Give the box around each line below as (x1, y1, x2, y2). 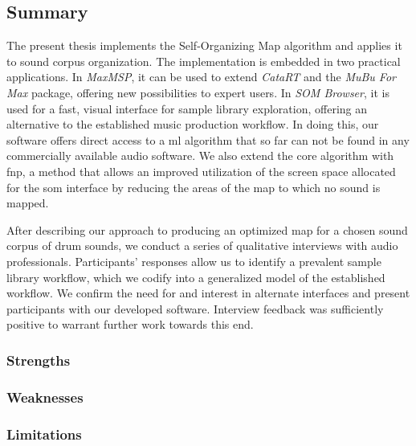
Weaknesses (6, 387, 84, 407)
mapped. (6, 194, 49, 211)
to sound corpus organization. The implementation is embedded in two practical (6, 52, 401, 69)
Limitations (6, 423, 82, 444)
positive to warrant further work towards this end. (6, 316, 254, 333)
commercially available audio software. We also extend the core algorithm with (6, 147, 394, 164)
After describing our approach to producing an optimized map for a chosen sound (6, 221, 408, 238)
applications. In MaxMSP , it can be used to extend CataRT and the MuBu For (6, 68, 396, 85)
